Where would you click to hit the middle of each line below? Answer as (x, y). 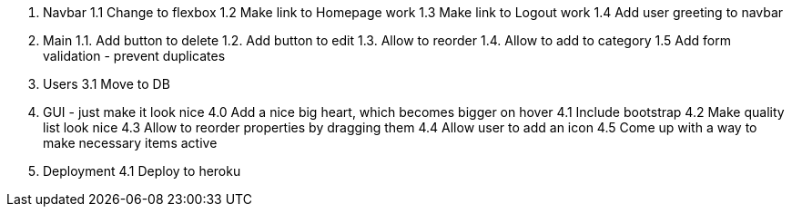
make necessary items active (130, 143)
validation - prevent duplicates (134, 56)
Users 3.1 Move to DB (107, 84)
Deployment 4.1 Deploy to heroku (142, 171)
